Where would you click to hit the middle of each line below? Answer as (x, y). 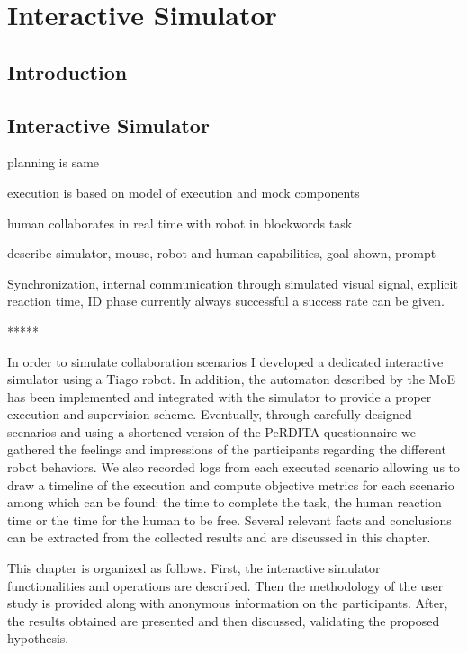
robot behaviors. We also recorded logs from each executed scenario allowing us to (234, 467)
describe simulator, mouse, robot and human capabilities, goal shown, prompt (222, 253)
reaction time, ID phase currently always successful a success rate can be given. (226, 301)
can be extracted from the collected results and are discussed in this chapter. (219, 537)
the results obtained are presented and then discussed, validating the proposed (224, 620)
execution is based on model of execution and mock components (184, 192)
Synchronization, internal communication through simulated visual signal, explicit (233, 283)
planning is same (54, 162)
